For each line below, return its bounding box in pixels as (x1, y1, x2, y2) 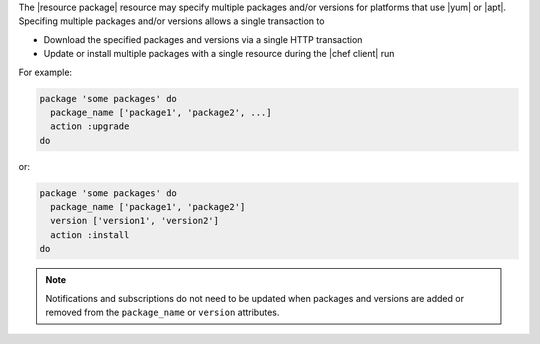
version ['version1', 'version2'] (50, 215, 220, 227)
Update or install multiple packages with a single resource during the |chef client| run (43, 48, 395, 60)
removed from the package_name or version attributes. (45, 306, 280, 319)
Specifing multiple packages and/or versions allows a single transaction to (18, 15, 325, 27)
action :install (50, 229, 130, 240)
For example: (18, 66, 73, 78)
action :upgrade (50, 121, 130, 132)
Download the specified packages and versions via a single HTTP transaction (43, 33, 363, 45)
